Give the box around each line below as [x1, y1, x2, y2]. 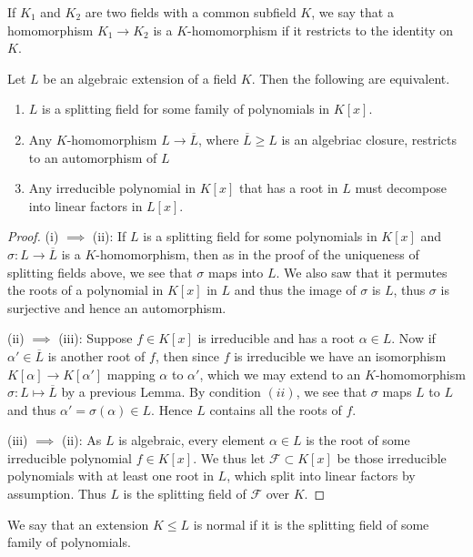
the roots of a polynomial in [7, 280, 164, 299]
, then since [155, 346, 219, 365]
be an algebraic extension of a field [43, 68, 237, 87]
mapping [106, 364, 156, 383]
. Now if [391, 329, 436, 348]
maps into [207, 262, 264, 281]
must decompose [355, 178, 447, 197]
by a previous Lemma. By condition [61, 382, 261, 401]
